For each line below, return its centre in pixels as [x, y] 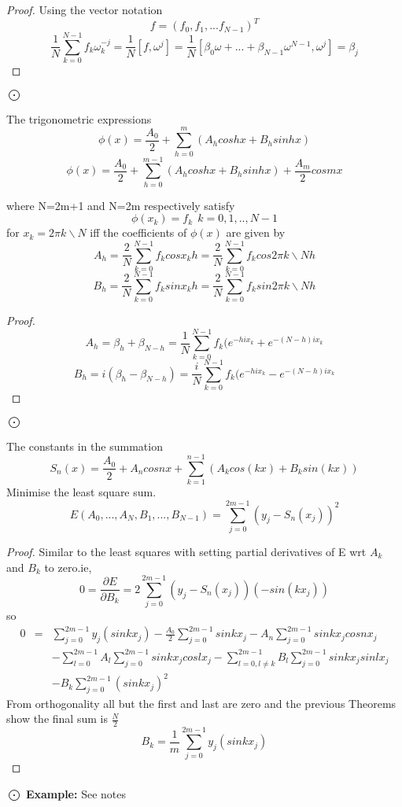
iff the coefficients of [138, 232]
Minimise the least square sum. [81, 492]
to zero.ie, [68, 567]
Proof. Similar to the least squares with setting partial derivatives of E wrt [186, 551]
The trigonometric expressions [79, 118]
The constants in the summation [85, 446]
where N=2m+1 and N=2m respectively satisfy [121, 205]
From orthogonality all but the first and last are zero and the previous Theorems [201, 703]
